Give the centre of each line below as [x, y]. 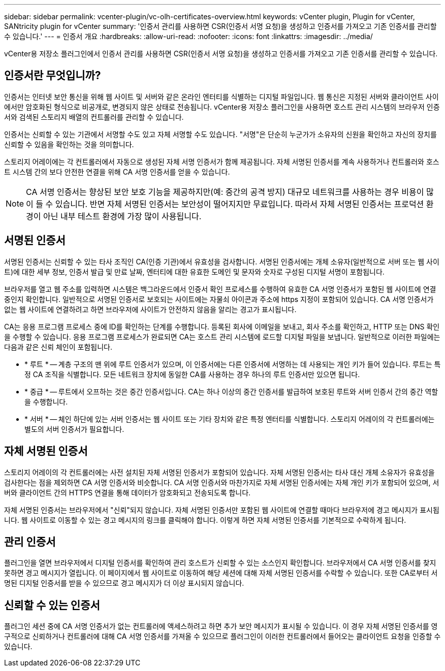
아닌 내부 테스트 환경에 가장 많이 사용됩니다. [122, 216]
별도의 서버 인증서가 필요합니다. [74, 429]
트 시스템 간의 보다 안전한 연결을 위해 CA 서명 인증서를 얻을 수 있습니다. [117, 172]
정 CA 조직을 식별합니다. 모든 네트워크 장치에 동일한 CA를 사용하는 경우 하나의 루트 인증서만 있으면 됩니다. [192, 374]
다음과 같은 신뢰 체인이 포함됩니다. [58, 347]
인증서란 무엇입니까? [53, 76]
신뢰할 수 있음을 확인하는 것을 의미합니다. [69, 144]
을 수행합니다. [46, 401]
